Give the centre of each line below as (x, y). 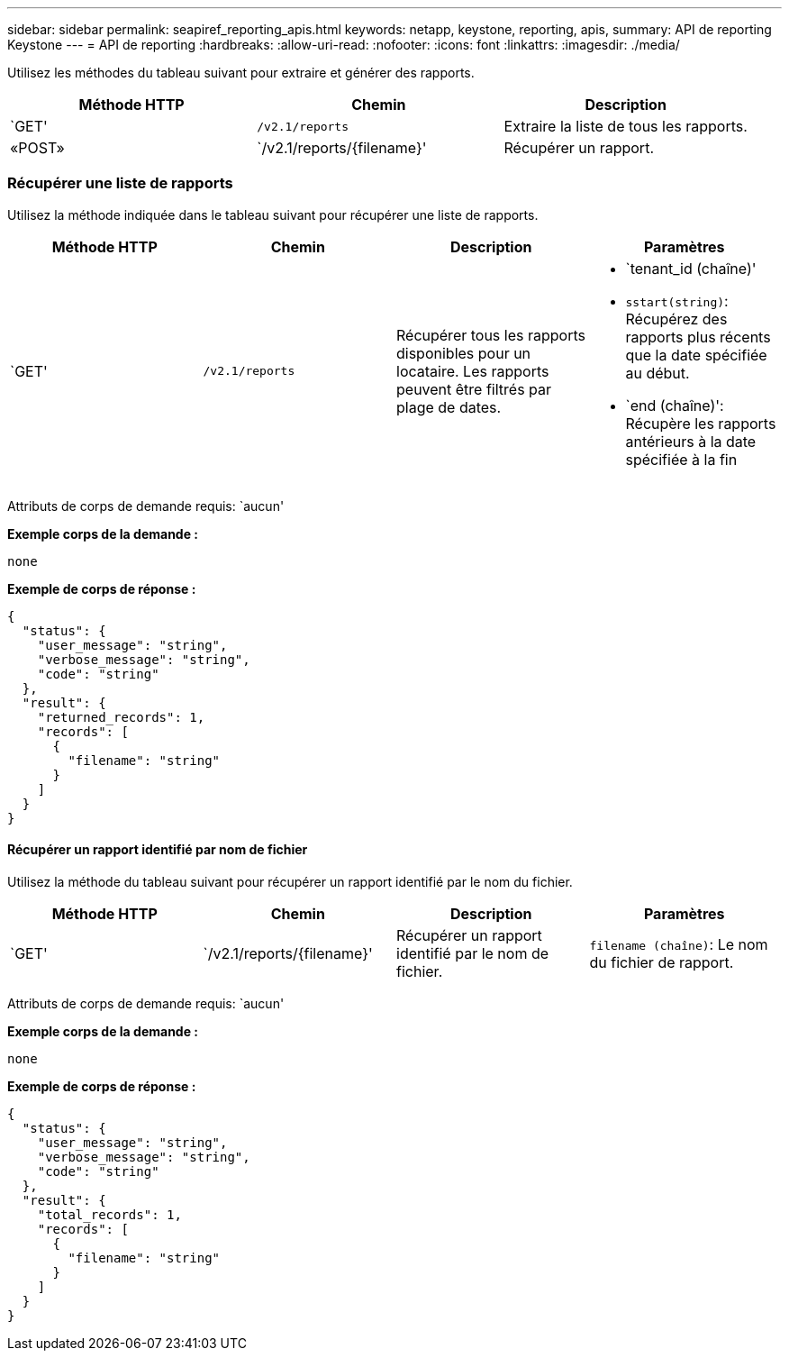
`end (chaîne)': (675, 405)
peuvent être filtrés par (474, 389)
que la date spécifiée (696, 355)
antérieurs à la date (691, 441)
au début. (657, 373)
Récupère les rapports (701, 423)
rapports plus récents (698, 337)
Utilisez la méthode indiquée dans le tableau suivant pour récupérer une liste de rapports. (273, 214)
